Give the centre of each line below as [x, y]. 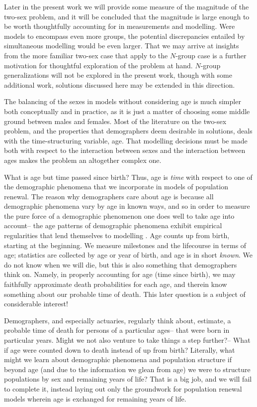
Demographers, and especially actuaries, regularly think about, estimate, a [118, 320]
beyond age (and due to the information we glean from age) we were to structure [127, 369]
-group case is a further [211, 55]
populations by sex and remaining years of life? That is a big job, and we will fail [128, 379]
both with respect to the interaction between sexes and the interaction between [125, 150]
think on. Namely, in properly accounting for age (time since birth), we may [120, 274]
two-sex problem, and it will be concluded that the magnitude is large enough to [127, 16]
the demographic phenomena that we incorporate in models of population [116, 187]
